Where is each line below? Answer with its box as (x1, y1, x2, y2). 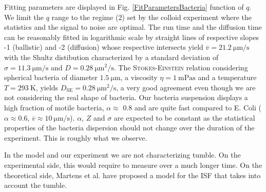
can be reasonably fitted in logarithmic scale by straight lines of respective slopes (4, 31, 259, 42)
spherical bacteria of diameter (4, 72, 98, 83)
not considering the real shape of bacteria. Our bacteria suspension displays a (4, 92, 248, 103)
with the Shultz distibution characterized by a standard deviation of (4, 51, 219, 62)
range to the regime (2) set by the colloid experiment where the (51, 11, 252, 22)
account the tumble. (4, 180, 67, 190)
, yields (35, 82, 59, 92)
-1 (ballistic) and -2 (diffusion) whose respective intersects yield (4, 42, 203, 52)
